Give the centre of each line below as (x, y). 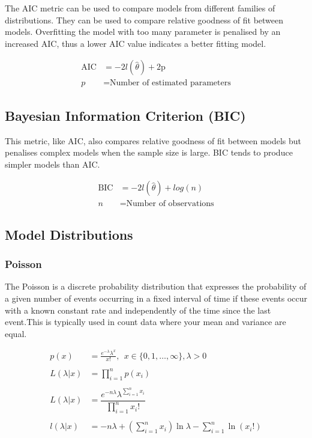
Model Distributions (69, 234)
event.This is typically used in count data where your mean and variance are (145, 322)
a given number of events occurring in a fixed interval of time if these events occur (156, 298)
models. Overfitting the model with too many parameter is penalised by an (143, 32)
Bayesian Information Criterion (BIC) (125, 115)
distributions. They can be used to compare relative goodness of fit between (144, 20)
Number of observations (170, 204)
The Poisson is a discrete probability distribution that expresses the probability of (156, 286)
